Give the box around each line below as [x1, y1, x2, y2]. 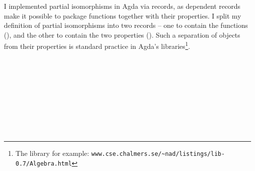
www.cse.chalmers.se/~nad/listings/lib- [91, 150, 225, 158]
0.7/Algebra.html [15, 160, 72, 168]
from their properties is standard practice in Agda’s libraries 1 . [4, 40, 190, 51]
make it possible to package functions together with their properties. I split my [4, 10, 241, 21]
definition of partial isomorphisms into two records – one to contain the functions [4, 20, 248, 30]
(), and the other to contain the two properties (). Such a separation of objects [4, 29, 240, 40]
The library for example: [15, 148, 89, 158]
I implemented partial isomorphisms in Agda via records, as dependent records [4, 1, 241, 11]
